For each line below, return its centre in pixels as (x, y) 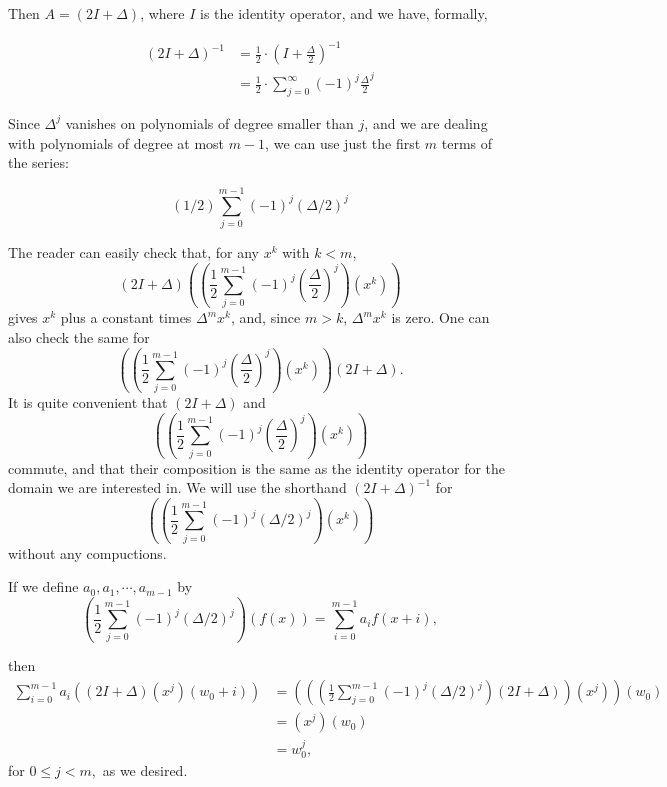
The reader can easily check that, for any (134, 251)
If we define (43, 586)
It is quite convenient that (88, 402)
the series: (38, 162)
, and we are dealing (426, 122)
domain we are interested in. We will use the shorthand (177, 487)
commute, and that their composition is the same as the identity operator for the (257, 467)
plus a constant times (126, 317)
